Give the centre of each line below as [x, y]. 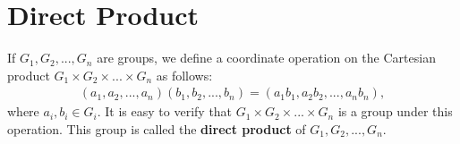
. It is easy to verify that [165, 111]
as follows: [184, 75]
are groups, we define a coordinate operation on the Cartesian [266, 58]
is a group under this [395, 111]
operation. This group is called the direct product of [157, 128]
